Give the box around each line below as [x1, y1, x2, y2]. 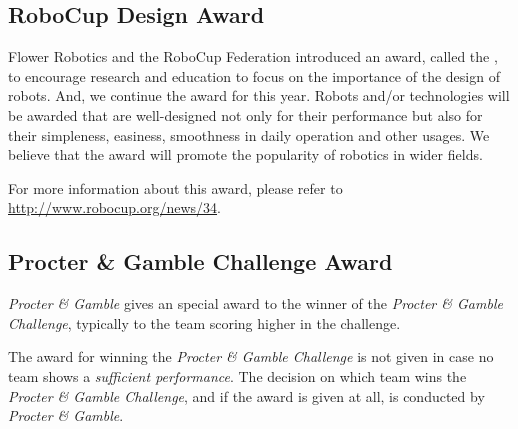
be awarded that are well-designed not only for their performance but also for [8, 104, 483, 125]
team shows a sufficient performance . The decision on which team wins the [8, 365, 467, 386]
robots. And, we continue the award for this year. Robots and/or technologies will [8, 85, 510, 106]
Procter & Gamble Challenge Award [8, 246, 393, 277]
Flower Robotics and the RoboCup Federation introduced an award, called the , [8, 46, 498, 67]
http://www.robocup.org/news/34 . [8, 197, 221, 218]
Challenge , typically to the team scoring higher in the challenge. [8, 312, 401, 333]
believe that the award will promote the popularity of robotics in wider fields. [8, 144, 483, 165]
